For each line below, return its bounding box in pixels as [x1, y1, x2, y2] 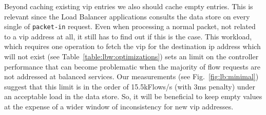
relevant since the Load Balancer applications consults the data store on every [4, 11, 250, 21]
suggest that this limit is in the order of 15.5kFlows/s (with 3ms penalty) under [4, 81, 255, 91]
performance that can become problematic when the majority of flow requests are [4, 61, 260, 72]
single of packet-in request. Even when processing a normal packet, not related [4, 21, 256, 32]
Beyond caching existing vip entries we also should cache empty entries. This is [4, 1, 253, 11]
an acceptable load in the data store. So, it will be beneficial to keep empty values [4, 91, 262, 102]
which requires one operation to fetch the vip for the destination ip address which [4, 41, 261, 52]
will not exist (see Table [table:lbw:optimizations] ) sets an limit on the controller [4, 51, 259, 62]
